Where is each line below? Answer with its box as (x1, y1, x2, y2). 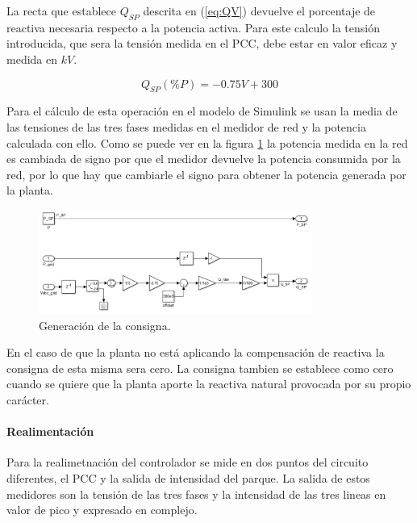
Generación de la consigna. (39, 316, 171, 333)
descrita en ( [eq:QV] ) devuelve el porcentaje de (143, 2, 376, 19)
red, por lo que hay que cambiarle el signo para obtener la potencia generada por (6, 165, 407, 182)
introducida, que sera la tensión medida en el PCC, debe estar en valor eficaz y (6, 35, 398, 52)
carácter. (6, 391, 49, 408)
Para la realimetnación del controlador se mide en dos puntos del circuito (6, 454, 369, 471)
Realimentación (6, 423, 94, 440)
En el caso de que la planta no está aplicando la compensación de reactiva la (6, 344, 385, 361)
